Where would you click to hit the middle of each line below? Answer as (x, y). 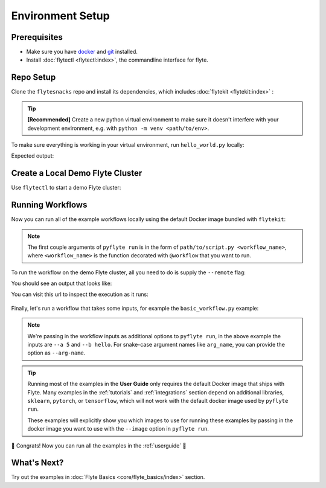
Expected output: (33, 156)
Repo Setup (34, 78)
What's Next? (37, 463)
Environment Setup (60, 16)
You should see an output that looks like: (62, 283)
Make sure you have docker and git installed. (82, 52)
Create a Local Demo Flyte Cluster (77, 173)
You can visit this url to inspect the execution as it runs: (80, 294)
